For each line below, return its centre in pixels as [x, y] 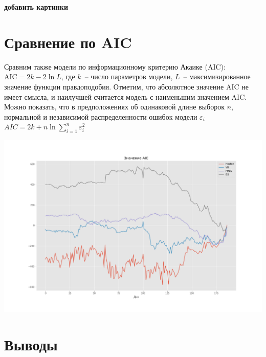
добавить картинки [36, 7]
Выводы [31, 344]
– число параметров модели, [129, 76]
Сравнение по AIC [68, 42]
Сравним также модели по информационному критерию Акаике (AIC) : [115, 66]
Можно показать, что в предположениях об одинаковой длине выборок [114, 107]
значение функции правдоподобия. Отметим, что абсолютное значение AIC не [126, 86]
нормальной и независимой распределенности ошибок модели [101, 116]
